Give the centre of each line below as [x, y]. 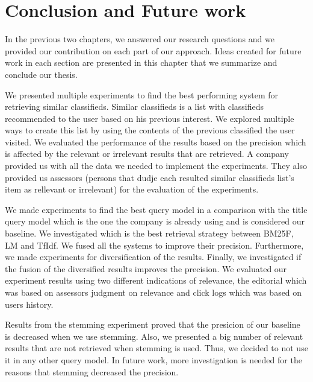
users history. [29, 304]
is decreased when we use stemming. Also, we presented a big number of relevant [154, 336]
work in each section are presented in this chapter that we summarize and [141, 62]
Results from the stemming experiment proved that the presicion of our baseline [153, 324]
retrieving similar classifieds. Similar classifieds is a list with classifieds [134, 107]
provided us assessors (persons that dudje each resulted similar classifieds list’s [150, 177]
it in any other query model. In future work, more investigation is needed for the [153, 359]
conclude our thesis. [41, 74]
